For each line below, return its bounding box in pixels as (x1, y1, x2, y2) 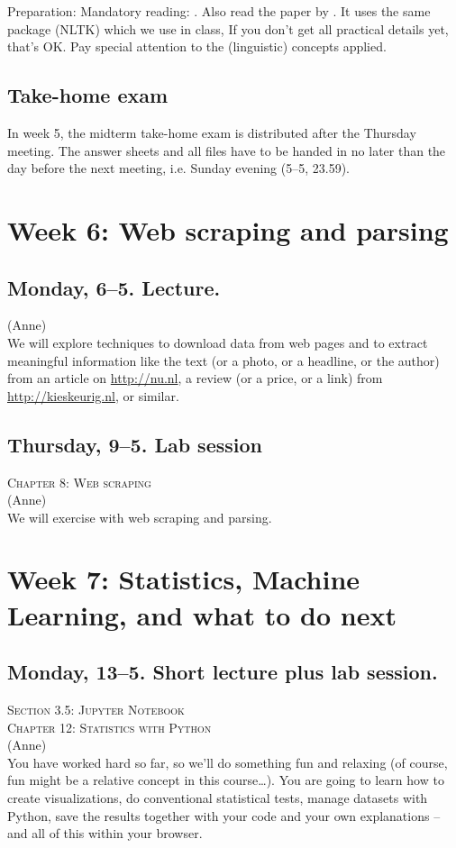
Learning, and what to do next (7, 596, 397, 633)
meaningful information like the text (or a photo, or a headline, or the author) (7, 351, 440, 369)
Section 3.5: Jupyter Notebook (7, 700, 185, 719)
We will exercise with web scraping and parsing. (7, 507, 272, 526)
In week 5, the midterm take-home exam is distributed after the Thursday (7, 123, 416, 141)
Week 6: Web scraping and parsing (7, 211, 449, 248)
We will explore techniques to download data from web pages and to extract (7, 333, 428, 351)
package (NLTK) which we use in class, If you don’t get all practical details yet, (7, 19, 449, 38)
